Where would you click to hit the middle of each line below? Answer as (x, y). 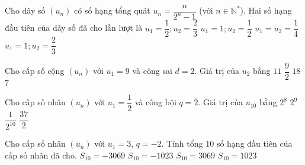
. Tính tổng (182, 143)
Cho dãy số (25, 10)
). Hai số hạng (266, 10)
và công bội (155, 102)
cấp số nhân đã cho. (41, 155)
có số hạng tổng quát (112, 10)
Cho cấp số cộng (35, 70)
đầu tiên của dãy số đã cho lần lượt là (74, 27)
